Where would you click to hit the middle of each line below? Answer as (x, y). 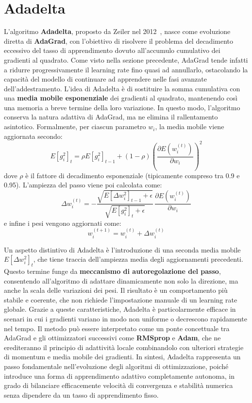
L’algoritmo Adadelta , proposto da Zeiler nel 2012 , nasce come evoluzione (117, 31)
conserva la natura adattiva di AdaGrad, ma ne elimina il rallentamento (111, 117)
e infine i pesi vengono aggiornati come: (63, 223)
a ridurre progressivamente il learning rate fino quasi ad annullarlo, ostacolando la (126, 69)
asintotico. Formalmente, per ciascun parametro (75, 126)
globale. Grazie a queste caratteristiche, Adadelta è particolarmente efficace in (120, 309)
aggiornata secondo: (33, 136)
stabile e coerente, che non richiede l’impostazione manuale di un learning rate (121, 299)
